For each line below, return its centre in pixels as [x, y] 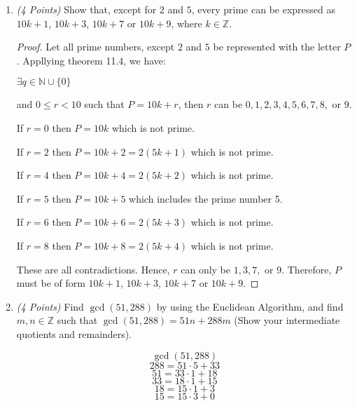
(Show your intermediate [287, 320]
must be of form [51, 283]
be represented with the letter [277, 47]
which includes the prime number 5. [206, 198]
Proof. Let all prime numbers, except [96, 47]
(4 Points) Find [50, 306]
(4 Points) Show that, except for [86, 9]
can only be [206, 269]
